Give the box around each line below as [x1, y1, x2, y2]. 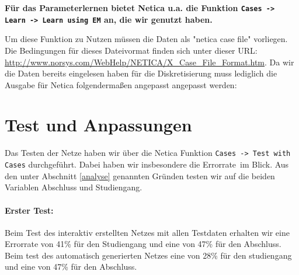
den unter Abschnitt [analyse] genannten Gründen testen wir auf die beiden [5, 169, 275, 182]
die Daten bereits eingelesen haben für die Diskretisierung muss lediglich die [5, 67, 277, 79]
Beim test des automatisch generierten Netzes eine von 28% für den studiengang [5, 249, 292, 261]
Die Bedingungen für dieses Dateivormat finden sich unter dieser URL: [5, 44, 258, 56]
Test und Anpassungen [5, 113, 192, 137]
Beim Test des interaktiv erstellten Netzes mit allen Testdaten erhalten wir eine [5, 226, 290, 238]
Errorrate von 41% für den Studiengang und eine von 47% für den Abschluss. [5, 238, 281, 250]
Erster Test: [5, 204, 54, 216]
